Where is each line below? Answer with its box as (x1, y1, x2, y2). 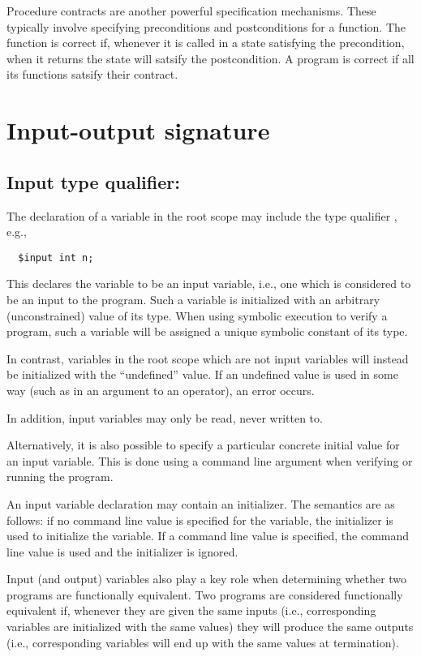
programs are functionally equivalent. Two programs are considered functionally (6, 586, 403, 603)
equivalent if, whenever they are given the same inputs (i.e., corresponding (6, 602, 376, 619)
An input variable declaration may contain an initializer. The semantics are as (6, 495, 395, 512)
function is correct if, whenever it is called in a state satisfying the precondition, (6, 34, 405, 51)
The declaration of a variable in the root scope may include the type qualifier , (6, 207, 397, 224)
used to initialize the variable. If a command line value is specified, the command (6, 527, 410, 544)
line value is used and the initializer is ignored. (6, 543, 238, 560)
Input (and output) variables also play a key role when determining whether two (6, 570, 407, 587)
